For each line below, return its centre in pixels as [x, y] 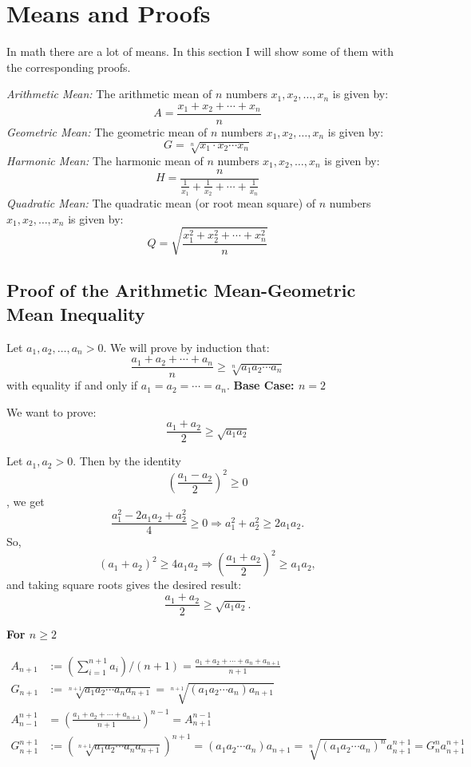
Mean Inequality [76, 313]
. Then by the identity [127, 461]
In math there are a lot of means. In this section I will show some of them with [200, 51]
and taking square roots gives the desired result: [124, 585]
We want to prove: [51, 411]
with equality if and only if [72, 385]
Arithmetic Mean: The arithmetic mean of [109, 94]
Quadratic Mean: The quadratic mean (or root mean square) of [161, 203]
